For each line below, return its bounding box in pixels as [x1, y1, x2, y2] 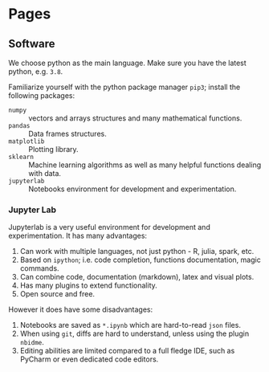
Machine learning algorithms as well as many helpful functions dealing [28, 160, 262, 170]
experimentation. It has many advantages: [8, 231, 147, 241]
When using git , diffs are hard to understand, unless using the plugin [19, 329, 250, 338]
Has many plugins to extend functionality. [19, 280, 158, 290]
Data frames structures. [28, 129, 107, 138]
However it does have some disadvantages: [8, 305, 153, 314]
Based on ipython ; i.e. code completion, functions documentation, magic [19, 255, 261, 265]
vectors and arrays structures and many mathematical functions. [28, 113, 243, 123]
